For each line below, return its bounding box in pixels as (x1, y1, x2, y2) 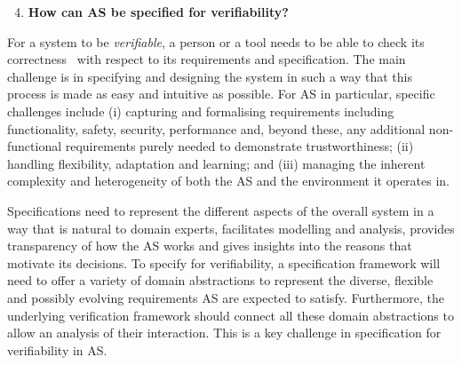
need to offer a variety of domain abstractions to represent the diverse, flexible (7, 271, 434, 290)
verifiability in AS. (7, 340, 108, 359)
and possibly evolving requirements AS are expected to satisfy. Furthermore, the (7, 288, 444, 306)
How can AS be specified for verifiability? (28, 3, 289, 20)
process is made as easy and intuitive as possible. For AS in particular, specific (7, 84, 435, 103)
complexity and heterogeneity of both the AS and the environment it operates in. (7, 171, 450, 190)
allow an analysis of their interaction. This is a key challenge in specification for (7, 323, 442, 342)
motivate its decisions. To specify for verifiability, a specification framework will (7, 253, 441, 272)
